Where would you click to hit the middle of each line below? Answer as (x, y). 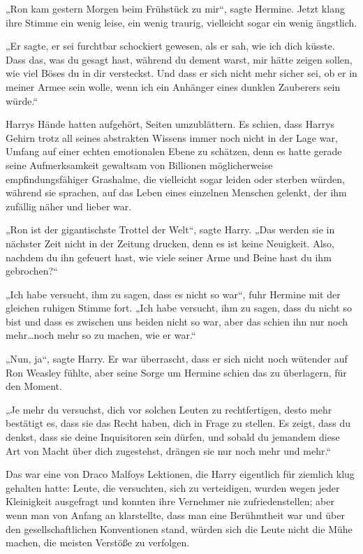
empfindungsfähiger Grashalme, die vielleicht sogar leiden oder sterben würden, (176, 178)
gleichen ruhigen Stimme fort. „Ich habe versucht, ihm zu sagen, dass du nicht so (179, 308)
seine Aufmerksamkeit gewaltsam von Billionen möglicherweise (139, 165)
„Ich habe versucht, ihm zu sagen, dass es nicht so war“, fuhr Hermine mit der (173, 294)
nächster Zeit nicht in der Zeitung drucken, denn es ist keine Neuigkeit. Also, (170, 243)
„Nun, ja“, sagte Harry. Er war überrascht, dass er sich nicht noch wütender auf (177, 359)
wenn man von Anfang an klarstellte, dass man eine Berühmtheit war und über (175, 515)
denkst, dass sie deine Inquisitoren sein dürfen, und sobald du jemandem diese (173, 437)
